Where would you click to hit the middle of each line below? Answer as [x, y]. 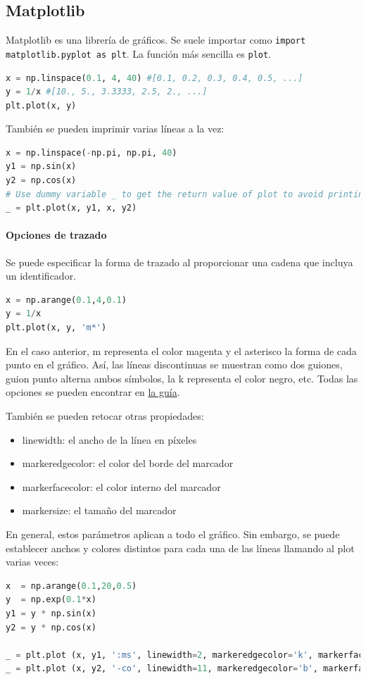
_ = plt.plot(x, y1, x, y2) [71, 208]
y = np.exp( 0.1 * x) [51, 600]
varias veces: [32, 562]
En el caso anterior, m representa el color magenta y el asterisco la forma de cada [181, 350]
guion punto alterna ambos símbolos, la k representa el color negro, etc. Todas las [182, 378]
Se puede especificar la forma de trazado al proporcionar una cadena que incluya [179, 262]
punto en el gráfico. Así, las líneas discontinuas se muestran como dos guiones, [174, 365]
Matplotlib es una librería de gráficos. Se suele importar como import [156, 40]
